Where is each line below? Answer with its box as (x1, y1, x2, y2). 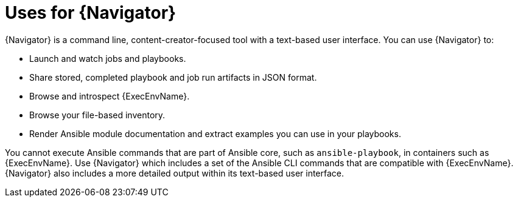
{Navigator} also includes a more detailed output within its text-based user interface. (5, 167, 345, 178)
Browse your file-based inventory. (29, 109, 166, 120)
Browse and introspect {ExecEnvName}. (29, 90, 190, 101)
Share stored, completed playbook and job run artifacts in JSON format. (29, 72, 317, 82)
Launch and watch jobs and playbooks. (29, 53, 186, 64)
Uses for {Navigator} (5, 2, 177, 23)
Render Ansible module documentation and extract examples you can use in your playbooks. (29, 128, 401, 139)
